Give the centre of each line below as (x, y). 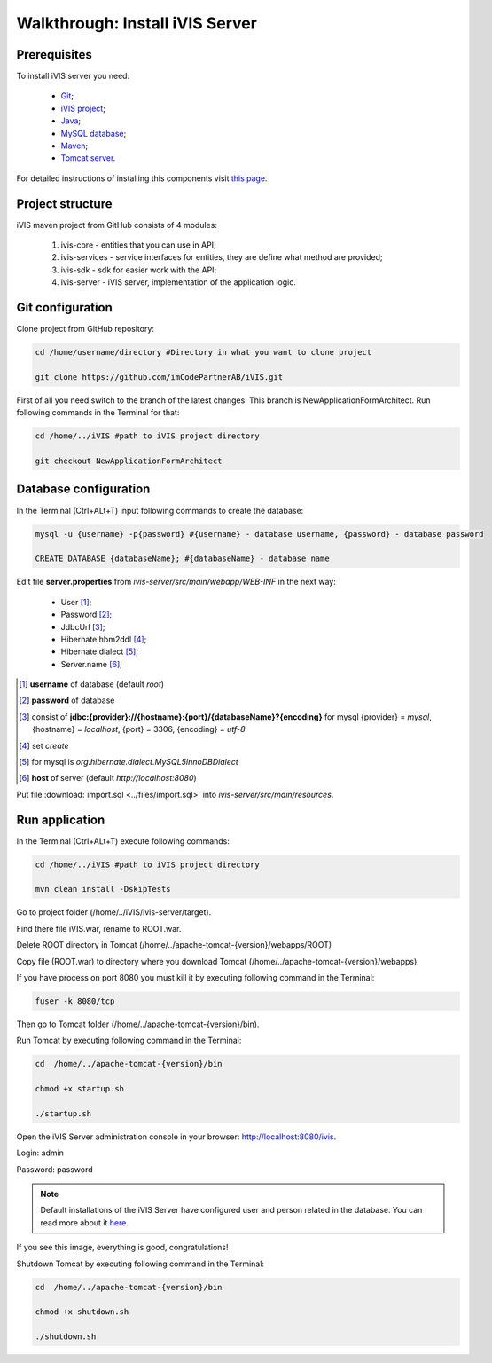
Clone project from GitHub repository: (86, 329)
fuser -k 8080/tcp (75, 1001)
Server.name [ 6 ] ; (92, 664)
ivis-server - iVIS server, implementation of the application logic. (178, 282)
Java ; (71, 121)
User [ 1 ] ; (76, 602)
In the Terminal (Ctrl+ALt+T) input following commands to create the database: (160, 510)
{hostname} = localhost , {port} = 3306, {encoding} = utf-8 (139, 729)
